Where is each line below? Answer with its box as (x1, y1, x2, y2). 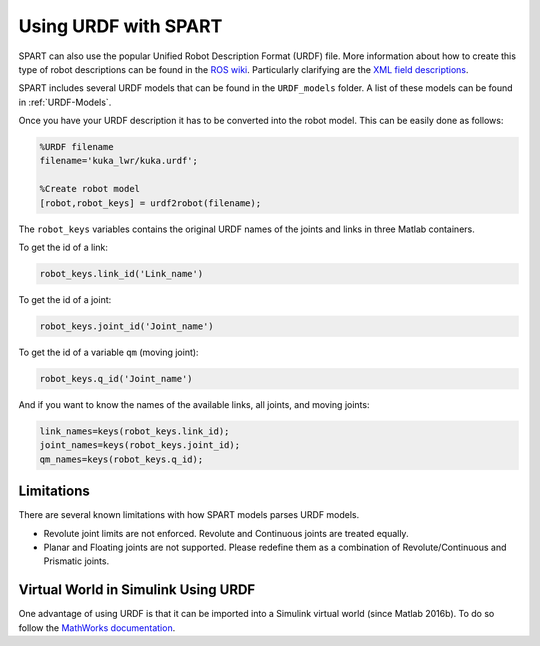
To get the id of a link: (18, 241, 109, 254)
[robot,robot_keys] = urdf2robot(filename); (39, 197, 262, 209)
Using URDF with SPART (18, 15, 223, 37)
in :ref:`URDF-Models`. (18, 96, 112, 108)
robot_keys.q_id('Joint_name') (39, 373, 194, 384)
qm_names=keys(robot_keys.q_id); (39, 453, 204, 465)
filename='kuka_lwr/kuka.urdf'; (39, 155, 199, 167)
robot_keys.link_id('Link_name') (39, 268, 204, 280)
